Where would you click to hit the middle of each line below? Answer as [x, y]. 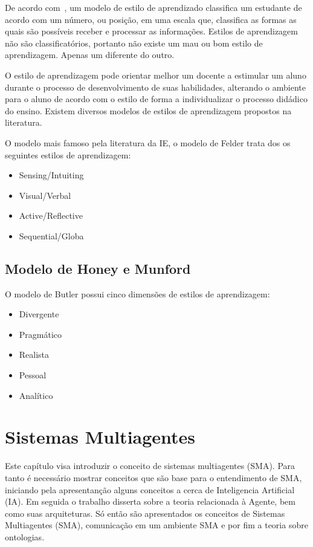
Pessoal [33, 375]
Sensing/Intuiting [51, 175]
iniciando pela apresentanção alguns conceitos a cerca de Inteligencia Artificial [150, 489]
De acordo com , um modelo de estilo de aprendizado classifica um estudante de [153, 7]
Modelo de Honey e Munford [98, 268]
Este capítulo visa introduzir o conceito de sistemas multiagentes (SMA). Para [150, 466]
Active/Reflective [51, 215]
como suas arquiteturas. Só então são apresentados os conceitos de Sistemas [145, 513]
